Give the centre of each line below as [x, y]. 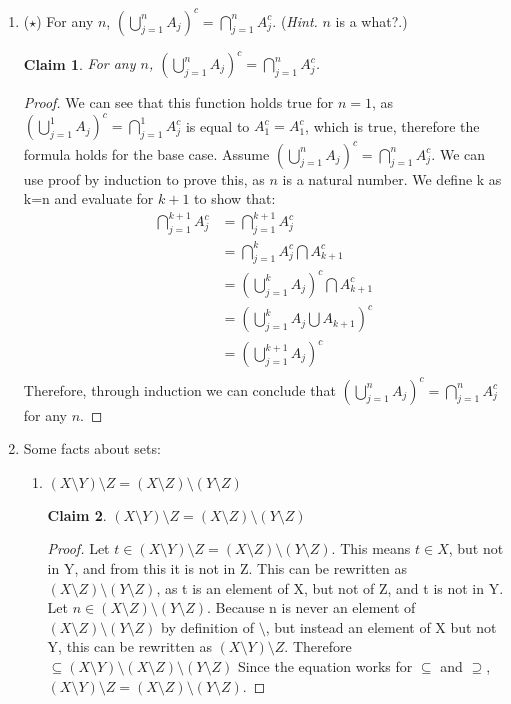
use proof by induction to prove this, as [144, 178]
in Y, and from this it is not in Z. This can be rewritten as [227, 567]
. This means [371, 548]
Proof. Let [78, 548]
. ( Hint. [295, 20]
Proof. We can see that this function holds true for [178, 102]
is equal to [217, 125]
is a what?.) [371, 20]
